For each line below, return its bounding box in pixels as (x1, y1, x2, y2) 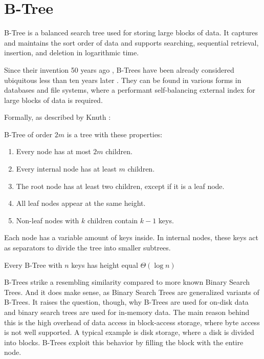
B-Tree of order (4, 129, 53, 139)
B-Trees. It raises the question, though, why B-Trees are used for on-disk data (4, 297, 249, 307)
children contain (87, 215, 138, 225)
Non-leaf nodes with (16, 215, 79, 225)
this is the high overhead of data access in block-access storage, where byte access (4, 316, 260, 327)
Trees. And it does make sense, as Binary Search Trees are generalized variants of (4, 286, 259, 297)
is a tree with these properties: (67, 129, 163, 139)
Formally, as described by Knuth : (4, 112, 111, 122)
